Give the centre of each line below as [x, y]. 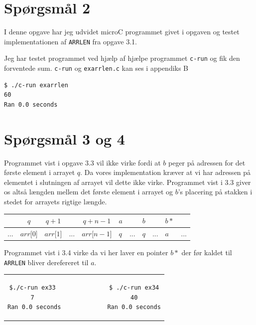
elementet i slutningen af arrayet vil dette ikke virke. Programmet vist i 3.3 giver [128, 182]
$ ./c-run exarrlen [36, 85]
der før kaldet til [207, 252]
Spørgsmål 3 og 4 [64, 138]
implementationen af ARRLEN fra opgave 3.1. [71, 41]
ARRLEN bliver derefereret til [46, 262]
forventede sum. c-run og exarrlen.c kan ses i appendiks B [96, 68]
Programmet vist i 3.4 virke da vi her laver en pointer [86, 252]
